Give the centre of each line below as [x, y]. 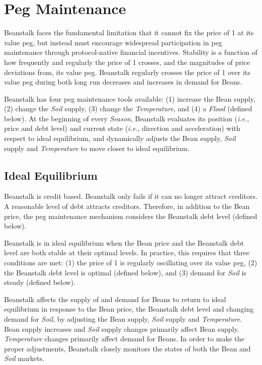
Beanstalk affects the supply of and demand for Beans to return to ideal [115, 299]
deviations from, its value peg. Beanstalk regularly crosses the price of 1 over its [127, 72]
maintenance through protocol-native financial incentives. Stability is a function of [131, 52]
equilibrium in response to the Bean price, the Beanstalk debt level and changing [129, 309]
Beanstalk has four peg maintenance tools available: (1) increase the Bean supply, [130, 98]
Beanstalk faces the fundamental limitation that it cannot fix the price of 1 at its [129, 32]
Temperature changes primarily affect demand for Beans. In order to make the [124, 339]
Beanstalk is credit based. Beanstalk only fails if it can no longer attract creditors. [131, 196]
